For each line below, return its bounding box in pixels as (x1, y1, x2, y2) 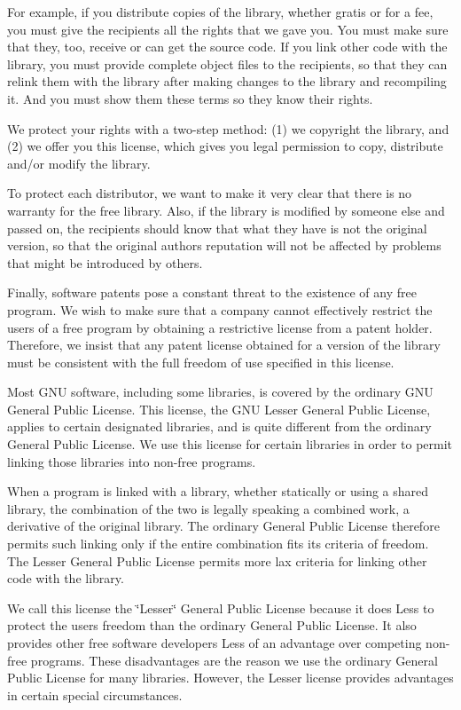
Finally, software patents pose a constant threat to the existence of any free (7, 283, 417, 302)
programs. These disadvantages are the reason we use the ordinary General (30, 651, 438, 669)
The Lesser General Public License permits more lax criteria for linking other (7, 551, 427, 570)
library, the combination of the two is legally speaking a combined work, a (7, 499, 410, 517)
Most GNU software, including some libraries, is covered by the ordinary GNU (7, 383, 434, 401)
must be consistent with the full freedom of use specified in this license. (7, 352, 395, 371)
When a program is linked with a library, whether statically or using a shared (7, 482, 429, 501)
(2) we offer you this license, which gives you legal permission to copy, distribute (7, 137, 443, 155)
